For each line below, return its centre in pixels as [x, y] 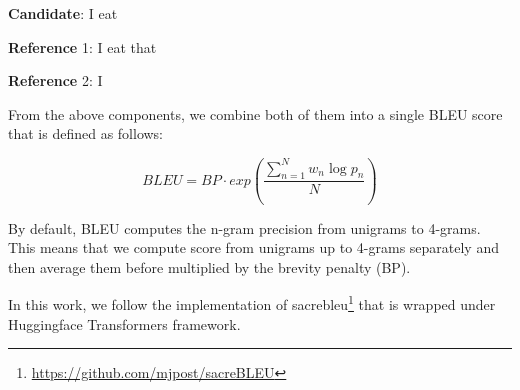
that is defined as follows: [86, 133]
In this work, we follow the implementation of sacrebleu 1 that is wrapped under [252, 302]
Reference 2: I [55, 80]
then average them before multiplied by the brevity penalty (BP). [209, 266]
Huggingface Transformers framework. [124, 323]
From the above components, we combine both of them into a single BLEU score [255, 113]
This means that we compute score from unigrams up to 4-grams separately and [253, 247]
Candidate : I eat [63, 13]
